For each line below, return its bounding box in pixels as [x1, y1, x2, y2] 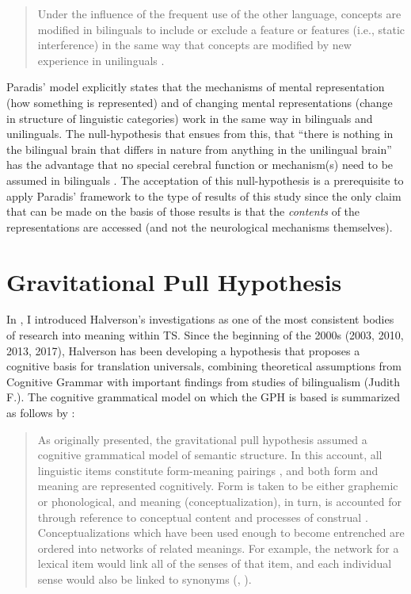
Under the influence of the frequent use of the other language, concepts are [37, 6, 401, 21]
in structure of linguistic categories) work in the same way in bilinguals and [6, 109, 373, 126]
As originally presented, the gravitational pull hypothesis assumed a [37, 431, 367, 447]
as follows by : [6, 404, 75, 420]
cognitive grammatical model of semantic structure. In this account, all [37, 446, 382, 463]
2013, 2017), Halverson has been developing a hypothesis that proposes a [6, 342, 360, 358]
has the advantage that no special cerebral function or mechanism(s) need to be [6, 156, 394, 173]
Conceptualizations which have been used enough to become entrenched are [37, 524, 405, 541]
